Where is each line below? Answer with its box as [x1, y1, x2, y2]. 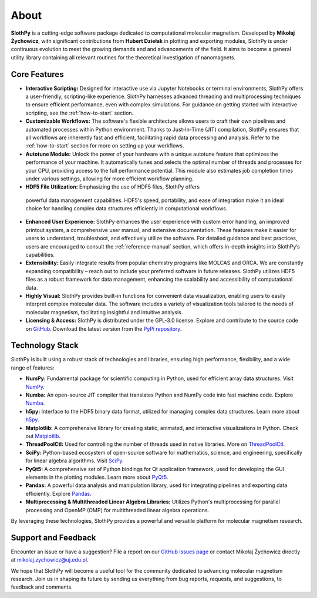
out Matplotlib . [25, 432, 61, 439]
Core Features [11, 69, 64, 79]
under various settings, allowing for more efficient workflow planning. [25, 175, 194, 182]
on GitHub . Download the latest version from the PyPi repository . [25, 325, 182, 332]
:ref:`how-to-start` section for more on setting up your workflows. [25, 142, 184, 149]
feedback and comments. [11, 583, 73, 590]
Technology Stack [11, 341, 79, 351]
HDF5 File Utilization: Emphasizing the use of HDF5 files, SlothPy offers [25, 183, 200, 190]
